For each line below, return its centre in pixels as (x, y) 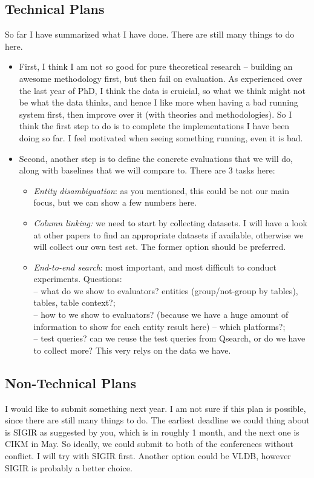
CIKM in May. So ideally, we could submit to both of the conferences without (149, 444)
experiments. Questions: (78, 279)
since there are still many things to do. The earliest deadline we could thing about (157, 420)
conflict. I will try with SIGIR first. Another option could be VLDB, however (148, 456)
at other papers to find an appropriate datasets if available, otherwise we (168, 234)
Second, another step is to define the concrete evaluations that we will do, (156, 158)
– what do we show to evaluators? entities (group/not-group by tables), (166, 290)
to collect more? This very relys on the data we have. (132, 350)
